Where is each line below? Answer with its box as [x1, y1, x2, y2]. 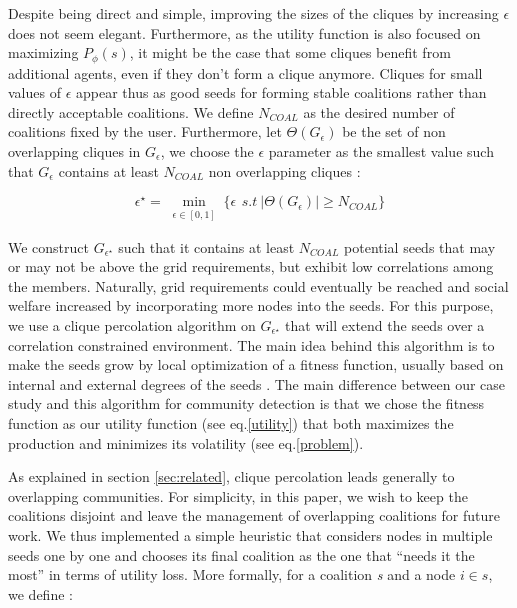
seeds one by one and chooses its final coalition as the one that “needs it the [8, 544, 475, 565]
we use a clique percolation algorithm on [8, 315, 256, 336]
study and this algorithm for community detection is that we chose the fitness [8, 393, 485, 414]
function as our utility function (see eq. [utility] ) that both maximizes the [8, 412, 454, 433]
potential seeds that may [344, 236, 496, 257]
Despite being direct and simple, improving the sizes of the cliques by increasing [8, 3, 499, 23]
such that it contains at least [118, 236, 295, 257]
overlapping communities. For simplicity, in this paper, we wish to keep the [8, 485, 468, 506]
